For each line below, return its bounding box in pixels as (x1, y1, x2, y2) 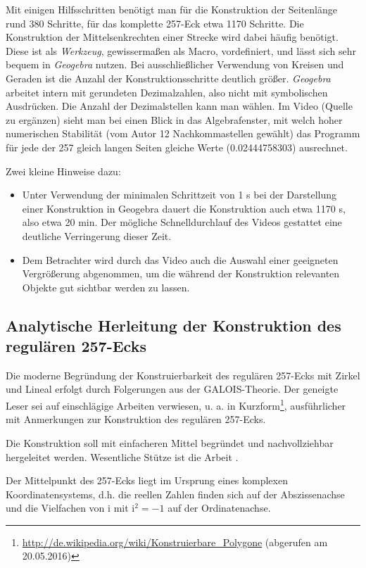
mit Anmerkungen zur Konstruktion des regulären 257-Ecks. (6, 412, 266, 427)
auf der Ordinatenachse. (168, 500, 271, 515)
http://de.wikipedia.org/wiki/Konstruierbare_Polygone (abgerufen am (22, 534, 328, 549)
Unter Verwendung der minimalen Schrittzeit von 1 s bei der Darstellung (22, 187, 337, 202)
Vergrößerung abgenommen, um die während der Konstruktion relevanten (22, 266, 340, 281)
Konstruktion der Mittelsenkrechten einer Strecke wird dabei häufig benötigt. (6, 30, 339, 44)
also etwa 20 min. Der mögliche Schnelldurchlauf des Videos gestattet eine (22, 215, 342, 229)
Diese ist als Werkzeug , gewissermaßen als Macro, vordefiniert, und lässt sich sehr (6, 43, 356, 58)
